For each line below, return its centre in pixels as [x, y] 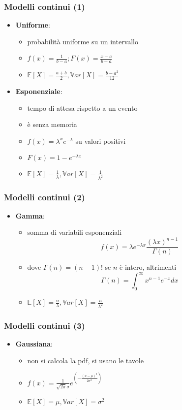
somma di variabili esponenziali [75, 232]
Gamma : [30, 215]
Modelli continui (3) [45, 325]
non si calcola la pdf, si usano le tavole [85, 360]
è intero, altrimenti [148, 267]
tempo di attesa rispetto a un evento [82, 108]
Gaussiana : [34, 344]
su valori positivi [101, 141]
